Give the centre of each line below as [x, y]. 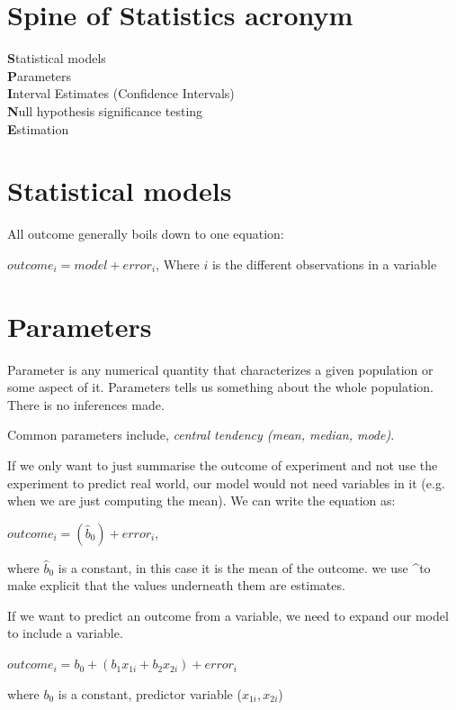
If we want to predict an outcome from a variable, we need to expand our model [228, 615]
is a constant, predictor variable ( [150, 693]
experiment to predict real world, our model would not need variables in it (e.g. [226, 482]
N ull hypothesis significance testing [105, 110]
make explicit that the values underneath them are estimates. [176, 585]
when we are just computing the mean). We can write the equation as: [201, 501]
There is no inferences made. [86, 404]
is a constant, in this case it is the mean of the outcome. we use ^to [244, 567]
